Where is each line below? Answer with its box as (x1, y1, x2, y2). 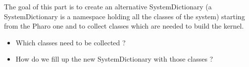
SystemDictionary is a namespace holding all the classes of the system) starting (4, 11, 245, 21)
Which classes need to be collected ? (15, 37, 126, 47)
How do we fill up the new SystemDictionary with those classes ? (15, 54, 213, 64)
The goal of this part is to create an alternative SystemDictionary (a (4, 1, 212, 11)
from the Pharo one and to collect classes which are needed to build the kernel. (4, 21, 244, 31)
